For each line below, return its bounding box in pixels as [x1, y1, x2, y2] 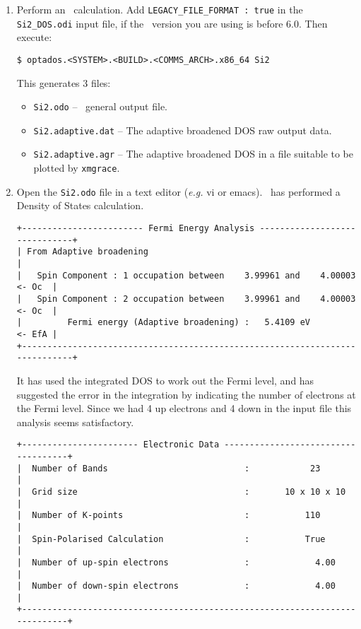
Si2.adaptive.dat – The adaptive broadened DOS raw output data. [33, 122, 332, 137]
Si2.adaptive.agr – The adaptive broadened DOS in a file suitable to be [33, 146, 354, 161]
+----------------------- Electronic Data [16, 440, 220, 450]
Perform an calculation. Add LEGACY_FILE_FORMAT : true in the [16, 2, 303, 16]
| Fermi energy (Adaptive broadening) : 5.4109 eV [16, 317, 311, 328]
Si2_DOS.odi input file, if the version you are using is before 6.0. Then [16, 16, 328, 30]
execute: [16, 30, 52, 45]
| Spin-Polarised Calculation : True [16, 534, 326, 544]
